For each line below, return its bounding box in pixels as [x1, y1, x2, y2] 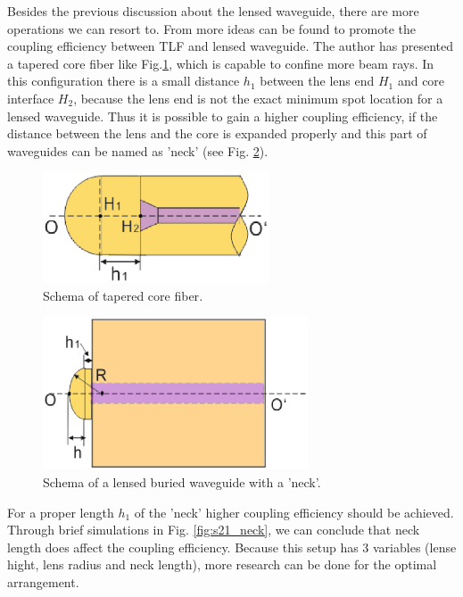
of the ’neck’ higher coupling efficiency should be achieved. [134, 502, 454, 521]
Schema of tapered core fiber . [43, 286, 203, 304]
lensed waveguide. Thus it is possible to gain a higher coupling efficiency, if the [7, 106, 438, 125]
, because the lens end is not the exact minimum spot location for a [73, 88, 443, 107]
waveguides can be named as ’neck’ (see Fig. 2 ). [7, 141, 269, 160]
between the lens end [260, 71, 375, 90]
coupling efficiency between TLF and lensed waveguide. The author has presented [7, 37, 453, 55]
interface [7, 88, 54, 107]
